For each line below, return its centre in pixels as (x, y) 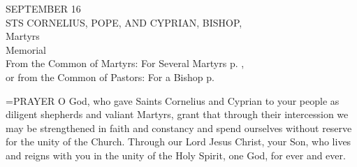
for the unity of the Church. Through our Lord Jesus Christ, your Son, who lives (178, 141)
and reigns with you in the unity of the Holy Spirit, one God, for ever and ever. (176, 155)
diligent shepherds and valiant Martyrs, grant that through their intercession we (177, 114)
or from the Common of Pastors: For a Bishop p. (110, 77)
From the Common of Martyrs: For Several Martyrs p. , (125, 63)
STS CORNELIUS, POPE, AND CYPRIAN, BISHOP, (124, 22)
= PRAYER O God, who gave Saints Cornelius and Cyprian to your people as (173, 100)
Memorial (26, 49)
